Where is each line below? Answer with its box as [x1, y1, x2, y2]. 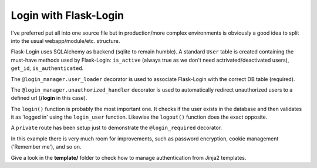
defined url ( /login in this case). [11, 95, 87, 102]
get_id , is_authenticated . [11, 65, 84, 72]
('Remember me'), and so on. [11, 143, 82, 150]
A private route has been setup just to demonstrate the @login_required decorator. [11, 124, 222, 132]
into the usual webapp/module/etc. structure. [11, 37, 120, 44]
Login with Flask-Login [11, 9, 124, 22]
